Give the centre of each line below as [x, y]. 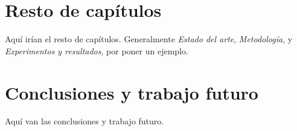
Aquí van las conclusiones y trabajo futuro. [85, 121]
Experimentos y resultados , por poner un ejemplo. [97, 50]
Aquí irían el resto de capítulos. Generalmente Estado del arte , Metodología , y [149, 39]
